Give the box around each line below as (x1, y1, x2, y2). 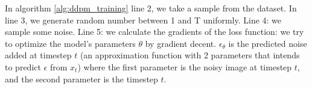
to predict (5, 60, 41, 73)
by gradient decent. (145, 37, 217, 49)
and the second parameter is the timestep (5, 72, 158, 85)
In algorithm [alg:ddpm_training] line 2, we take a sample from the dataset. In (5, 2, 297, 14)
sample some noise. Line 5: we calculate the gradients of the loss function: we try (5, 25, 304, 38)
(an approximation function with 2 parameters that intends (80, 49, 300, 61)
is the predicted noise (228, 37, 307, 49)
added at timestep (5, 49, 72, 61)
